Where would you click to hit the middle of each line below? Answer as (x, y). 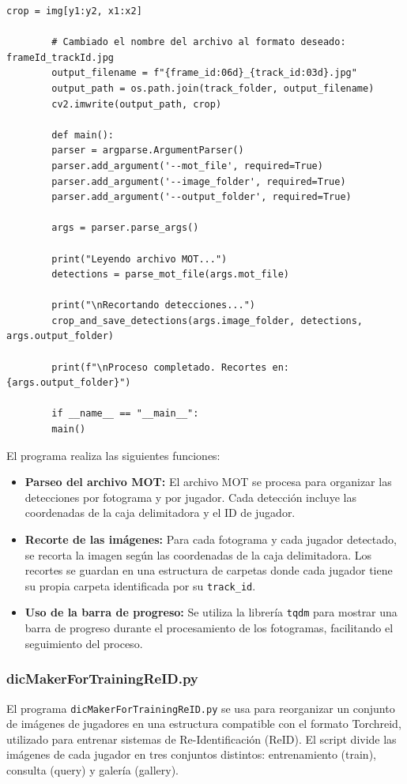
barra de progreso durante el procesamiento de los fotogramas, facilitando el (209, 628)
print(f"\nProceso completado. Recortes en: (170, 367)
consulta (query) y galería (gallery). (92, 769)
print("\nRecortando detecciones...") (153, 305)
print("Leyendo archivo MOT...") (139, 259)
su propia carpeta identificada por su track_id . (140, 585)
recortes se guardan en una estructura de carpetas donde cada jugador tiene (209, 570)
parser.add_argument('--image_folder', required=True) (199, 181)
